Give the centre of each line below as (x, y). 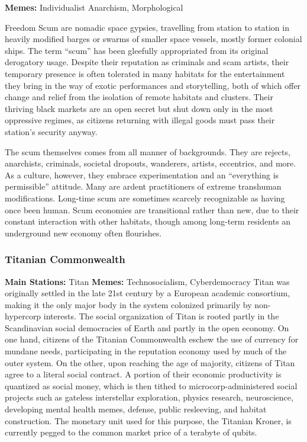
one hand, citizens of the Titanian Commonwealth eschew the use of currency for (152, 339)
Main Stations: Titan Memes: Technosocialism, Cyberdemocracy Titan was (147, 281)
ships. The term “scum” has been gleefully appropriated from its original (137, 50)
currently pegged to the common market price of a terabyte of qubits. (131, 432)
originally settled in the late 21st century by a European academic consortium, (148, 293)
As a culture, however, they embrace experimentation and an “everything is (142, 174)
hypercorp (23, 316)
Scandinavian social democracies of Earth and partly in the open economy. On (147, 327)
